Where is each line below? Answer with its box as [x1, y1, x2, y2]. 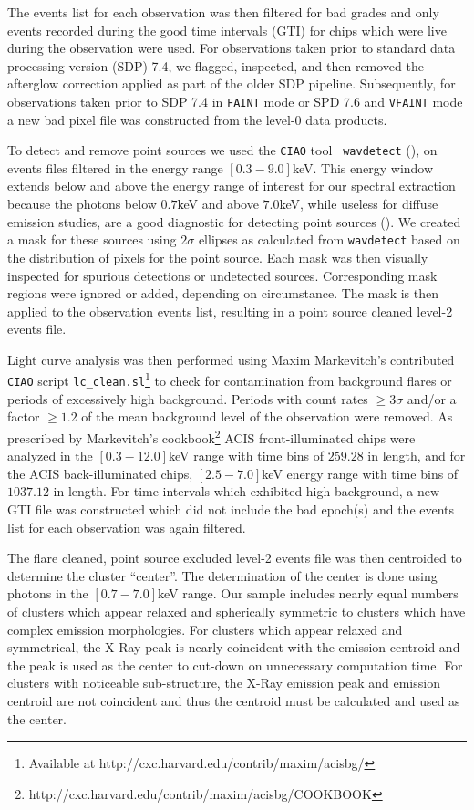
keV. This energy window [292, 158, 434, 177]
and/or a [407, 389, 457, 408]
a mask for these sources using [7, 230, 177, 249]
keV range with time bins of [169, 446, 325, 465]
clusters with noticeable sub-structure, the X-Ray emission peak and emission [7, 673, 440, 692]
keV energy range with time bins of [262, 463, 459, 483]
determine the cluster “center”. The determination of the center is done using [7, 566, 438, 585]
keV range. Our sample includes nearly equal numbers [158, 584, 459, 603]
